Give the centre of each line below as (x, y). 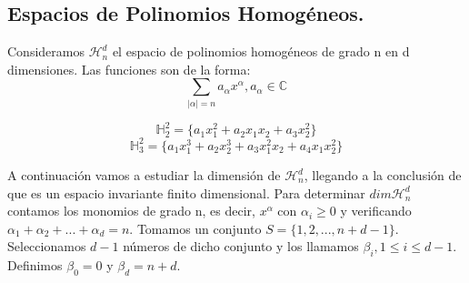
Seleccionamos (47, 246)
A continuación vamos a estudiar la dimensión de (144, 175)
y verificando (376, 211)
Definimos (35, 265)
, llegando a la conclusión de (383, 175)
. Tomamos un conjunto (195, 228)
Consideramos (46, 51)
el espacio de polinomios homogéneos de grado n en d (261, 51)
